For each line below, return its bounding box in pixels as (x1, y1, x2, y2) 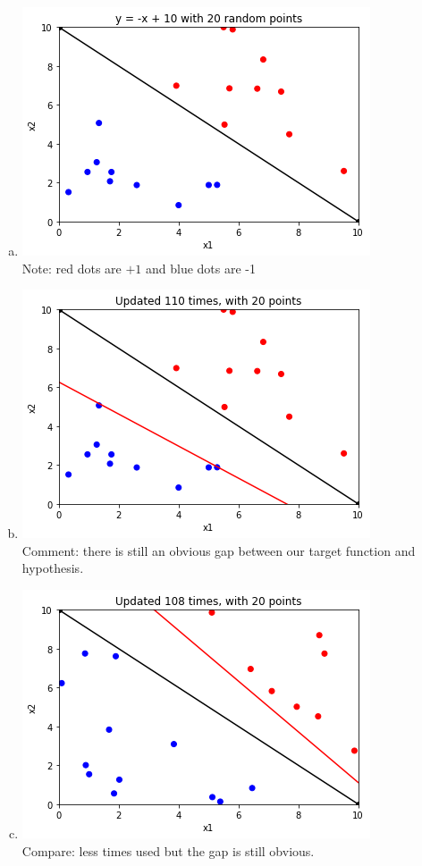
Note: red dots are (21, 258, 122, 277)
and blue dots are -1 (146, 258, 257, 277)
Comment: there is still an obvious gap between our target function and (21, 541, 416, 559)
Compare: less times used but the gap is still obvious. (21, 841, 315, 860)
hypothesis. (21, 559, 84, 577)
